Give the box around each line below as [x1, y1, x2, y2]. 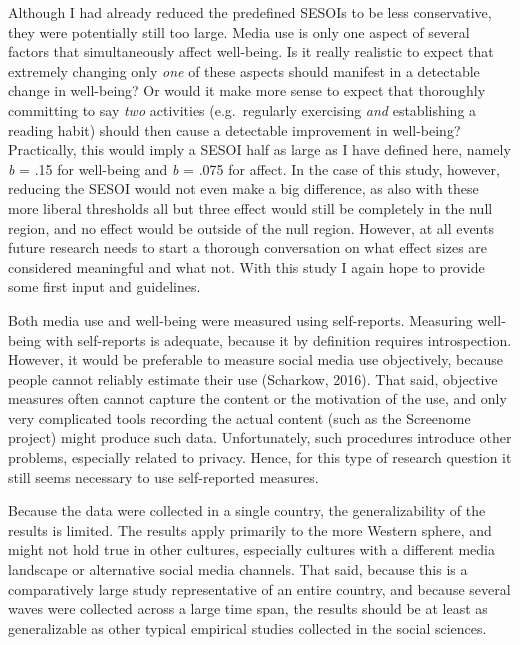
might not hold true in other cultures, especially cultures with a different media [8, 539, 495, 560]
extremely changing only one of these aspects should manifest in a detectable [8, 60, 480, 81]
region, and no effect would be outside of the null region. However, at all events [8, 217, 494, 238]
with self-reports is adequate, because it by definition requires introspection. [45, 329, 512, 350]
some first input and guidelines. [8, 276, 201, 297]
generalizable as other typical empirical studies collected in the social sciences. [8, 617, 487, 638]
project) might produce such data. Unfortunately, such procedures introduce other [8, 427, 512, 448]
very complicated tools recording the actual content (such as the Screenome [8, 407, 471, 428]
